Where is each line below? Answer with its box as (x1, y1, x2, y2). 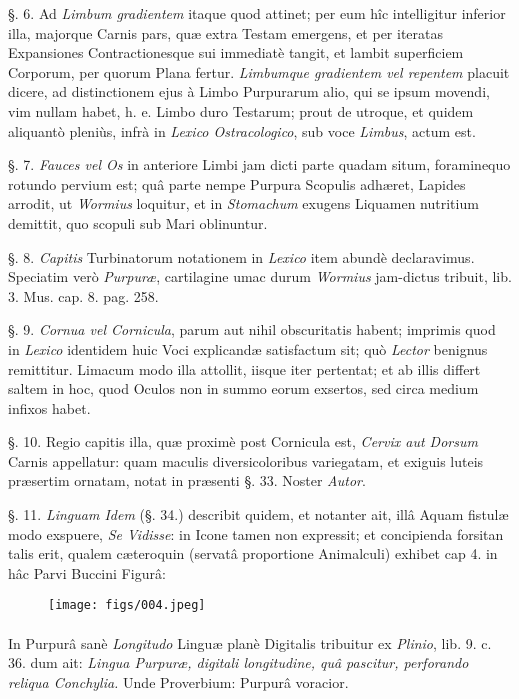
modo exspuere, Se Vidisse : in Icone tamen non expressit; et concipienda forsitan (8, 523, 504, 544)
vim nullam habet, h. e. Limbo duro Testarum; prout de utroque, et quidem (8, 100, 474, 121)
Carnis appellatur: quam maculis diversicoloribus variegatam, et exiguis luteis (8, 450, 484, 471)
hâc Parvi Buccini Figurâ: (8, 562, 166, 583)
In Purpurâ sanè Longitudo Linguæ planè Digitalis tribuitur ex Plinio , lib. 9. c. (8, 632, 492, 653)
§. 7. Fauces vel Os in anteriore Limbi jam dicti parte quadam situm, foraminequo (8, 154, 511, 175)
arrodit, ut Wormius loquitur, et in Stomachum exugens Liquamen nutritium (8, 193, 479, 214)
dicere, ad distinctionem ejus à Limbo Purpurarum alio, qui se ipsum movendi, (8, 81, 490, 102)
